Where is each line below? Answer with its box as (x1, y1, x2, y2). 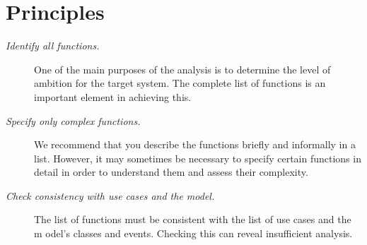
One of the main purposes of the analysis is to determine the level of (34, 61, 331, 76)
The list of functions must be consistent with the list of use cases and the (34, 212, 351, 227)
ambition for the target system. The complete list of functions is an (34, 76, 326, 90)
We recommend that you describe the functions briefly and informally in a (34, 137, 356, 152)
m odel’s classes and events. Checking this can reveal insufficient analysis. (34, 226, 353, 241)
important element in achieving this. (34, 89, 192, 104)
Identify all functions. (6, 38, 100, 53)
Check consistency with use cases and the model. (6, 188, 215, 203)
